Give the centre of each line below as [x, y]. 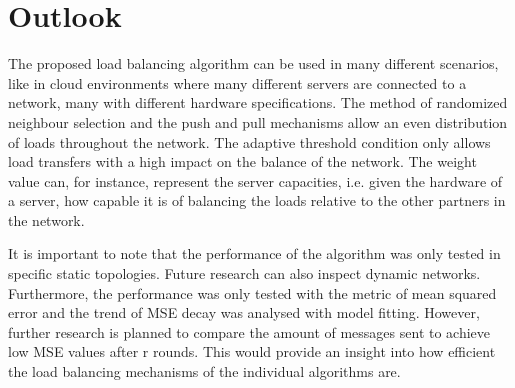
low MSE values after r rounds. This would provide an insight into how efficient [252, 351]
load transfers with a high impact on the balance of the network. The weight [242, 161]
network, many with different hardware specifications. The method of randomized [258, 102]
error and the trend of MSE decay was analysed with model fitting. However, [244, 312]
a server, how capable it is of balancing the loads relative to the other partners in [257, 200]
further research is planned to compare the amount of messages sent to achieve [249, 331]
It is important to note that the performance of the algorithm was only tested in [254, 253]
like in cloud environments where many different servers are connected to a [237, 82]
